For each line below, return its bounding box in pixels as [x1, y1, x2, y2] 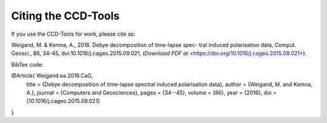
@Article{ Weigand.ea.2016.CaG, [11, 72, 93, 79]
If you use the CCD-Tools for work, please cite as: [11, 30, 136, 38]
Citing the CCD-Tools [11, 9, 120, 22]
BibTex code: [11, 61, 44, 68]
